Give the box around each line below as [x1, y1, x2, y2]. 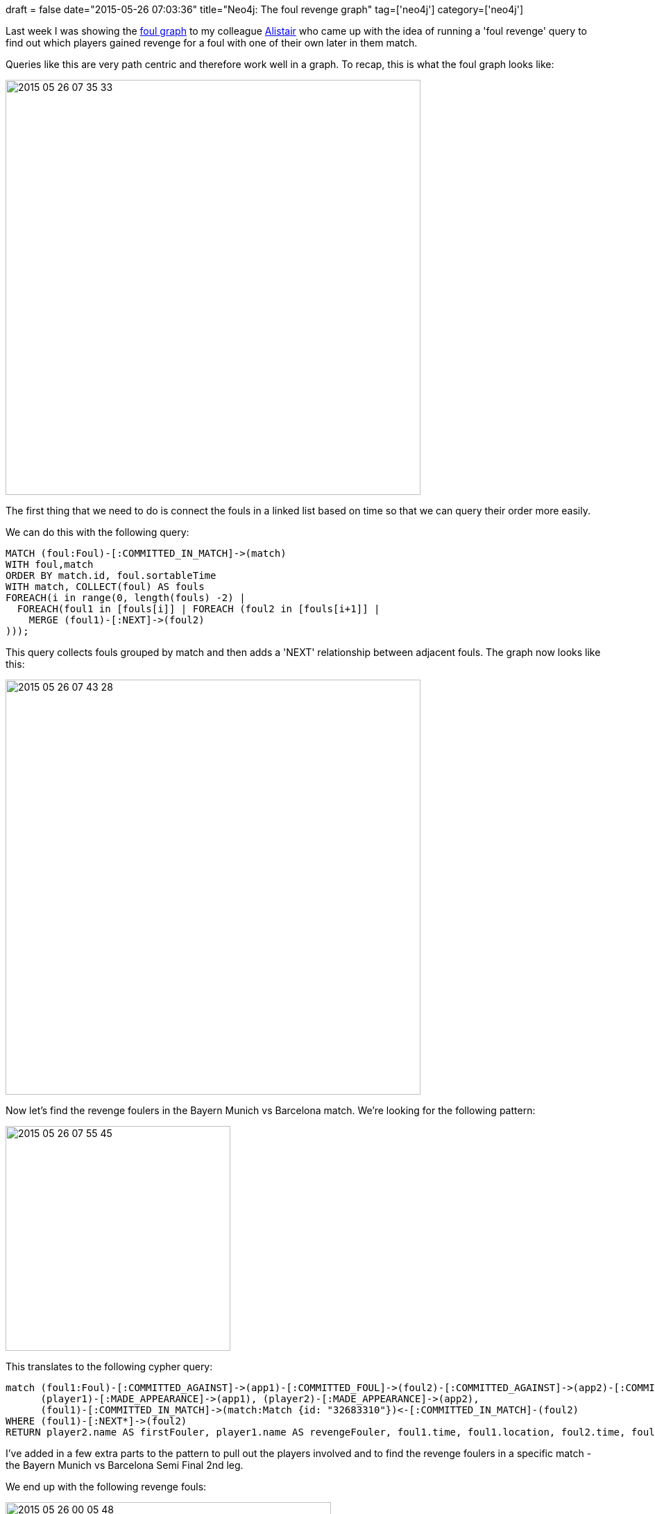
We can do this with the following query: [6, 526, 189, 538]
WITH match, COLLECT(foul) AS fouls [6, 581, 205, 592]
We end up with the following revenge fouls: [6, 1481, 207, 1492]
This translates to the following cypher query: [6, 1361, 213, 1372]
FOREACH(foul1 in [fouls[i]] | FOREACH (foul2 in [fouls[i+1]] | [17, 603, 380, 614]
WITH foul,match [6, 559, 94, 570]
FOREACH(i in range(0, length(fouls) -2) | [6, 592, 246, 603]
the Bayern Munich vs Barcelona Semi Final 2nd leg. [6, 1459, 244, 1471]
